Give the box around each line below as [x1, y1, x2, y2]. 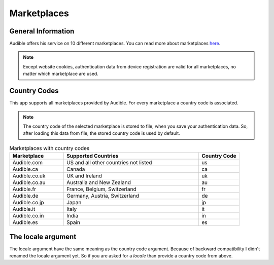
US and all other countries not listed [66, 159, 152, 166]
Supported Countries [66, 153, 119, 160]
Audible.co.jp [12, 199, 44, 206]
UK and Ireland [66, 172, 102, 179]
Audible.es [12, 219, 38, 226]
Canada [66, 166, 85, 173]
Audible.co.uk [12, 172, 46, 179]
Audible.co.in [12, 212, 44, 219]
